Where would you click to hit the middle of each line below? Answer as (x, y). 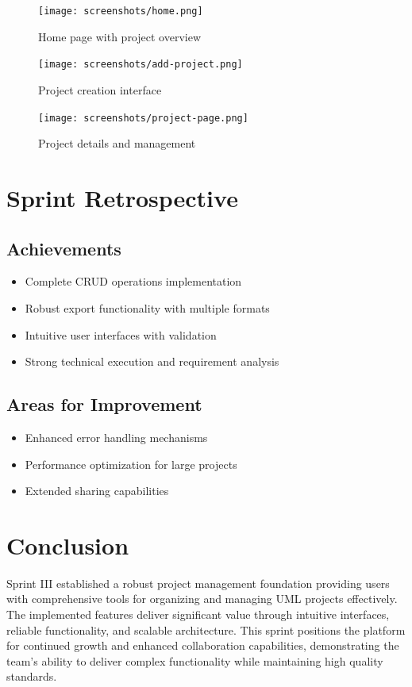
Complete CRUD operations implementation (133, 281)
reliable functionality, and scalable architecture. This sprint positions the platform (206, 629)
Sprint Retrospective (122, 197)
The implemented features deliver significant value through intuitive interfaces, (198, 614)
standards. (32, 676)
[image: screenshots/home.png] (121, 11)
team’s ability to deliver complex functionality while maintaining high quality (195, 660)
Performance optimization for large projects (131, 464)
